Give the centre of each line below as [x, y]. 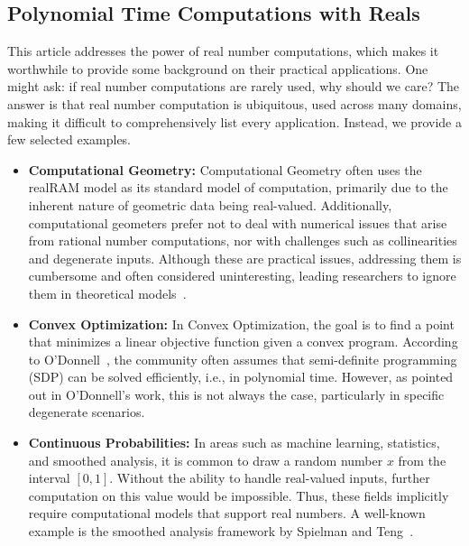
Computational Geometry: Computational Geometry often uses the [225, 169]
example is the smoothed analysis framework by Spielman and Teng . [221, 531]
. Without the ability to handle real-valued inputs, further [270, 478]
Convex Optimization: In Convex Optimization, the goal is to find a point [241, 324]
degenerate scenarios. [87, 412]
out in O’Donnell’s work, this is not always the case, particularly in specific [236, 394]
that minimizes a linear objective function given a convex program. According [243, 342]
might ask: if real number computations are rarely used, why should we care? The [234, 86]
